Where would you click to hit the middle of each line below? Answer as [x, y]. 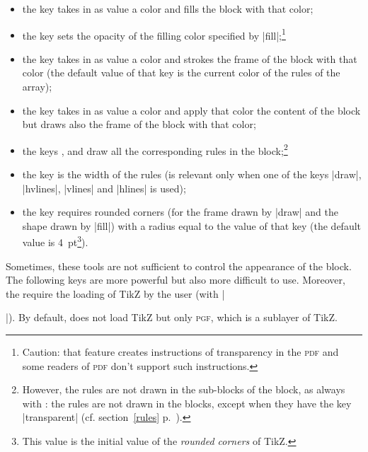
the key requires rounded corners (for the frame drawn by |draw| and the [180, 212]
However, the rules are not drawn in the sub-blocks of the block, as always [184, 389]
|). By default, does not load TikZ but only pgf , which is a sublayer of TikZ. [172, 317]
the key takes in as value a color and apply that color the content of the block [191, 110]
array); [37, 87]
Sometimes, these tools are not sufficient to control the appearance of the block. [179, 266]
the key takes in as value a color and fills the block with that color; [168, 8]
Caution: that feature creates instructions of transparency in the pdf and [180, 352]
